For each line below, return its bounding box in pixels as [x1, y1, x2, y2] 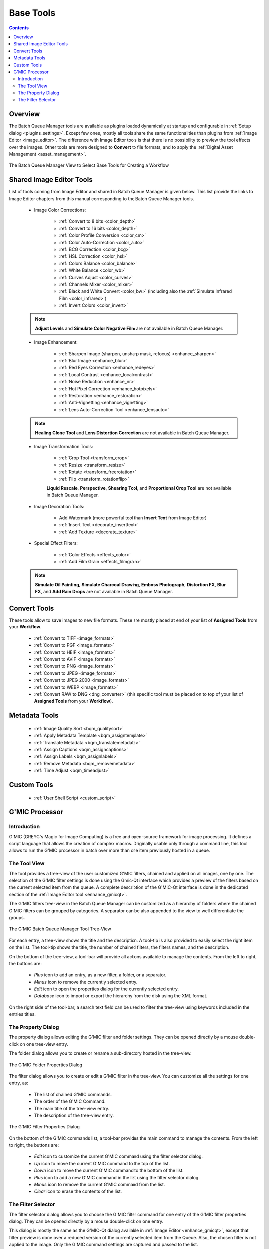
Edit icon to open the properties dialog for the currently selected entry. [34, 986, 179, 992]
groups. [9, 914, 25, 920]
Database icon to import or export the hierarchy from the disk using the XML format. [34, 993, 208, 999]
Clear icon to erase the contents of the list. [34, 1188, 122, 1194]
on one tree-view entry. [20, 1041, 68, 1047]
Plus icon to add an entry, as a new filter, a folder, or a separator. [34, 972, 167, 978]
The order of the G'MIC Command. [34, 1098, 106, 1104]
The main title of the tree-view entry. [34, 1105, 110, 1111]
